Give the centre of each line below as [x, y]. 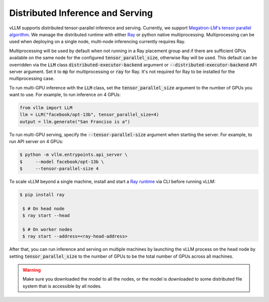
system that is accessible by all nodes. [62, 286]
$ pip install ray [42, 194]
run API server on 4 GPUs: [36, 142]
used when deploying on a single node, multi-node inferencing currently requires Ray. [97, 42]
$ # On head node [44, 208]
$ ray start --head [46, 216]
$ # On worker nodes [48, 229]
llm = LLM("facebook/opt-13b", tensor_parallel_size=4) [89, 115]
